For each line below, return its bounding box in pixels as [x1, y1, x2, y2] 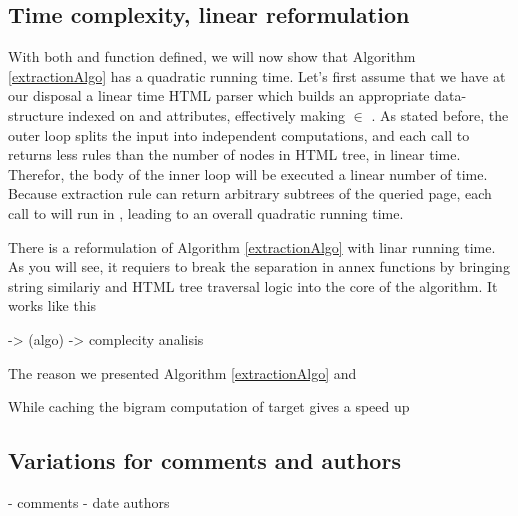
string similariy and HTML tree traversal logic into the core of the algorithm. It [8, 275, 498, 296]
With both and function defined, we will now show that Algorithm [8, 46, 416, 67]
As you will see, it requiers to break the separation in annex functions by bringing [8, 256, 510, 277]
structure [8, 104, 64, 125]
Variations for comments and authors [8, 445, 401, 476]
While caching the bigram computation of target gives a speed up [8, 396, 410, 417]
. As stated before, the [371, 104, 509, 125]
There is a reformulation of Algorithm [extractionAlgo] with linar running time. [8, 236, 496, 257]
